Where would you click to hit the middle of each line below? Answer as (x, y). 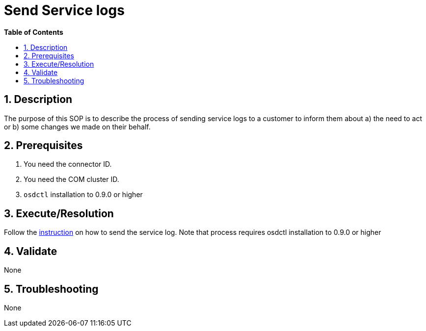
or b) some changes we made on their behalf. (77, 127)
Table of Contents (34, 32)
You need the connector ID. (68, 164)
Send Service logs (64, 10)
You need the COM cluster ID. (71, 179)
